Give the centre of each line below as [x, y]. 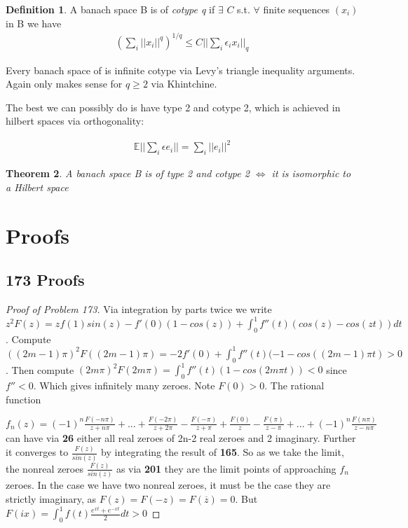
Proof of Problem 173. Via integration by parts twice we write [139, 308]
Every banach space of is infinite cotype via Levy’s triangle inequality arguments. [181, 70]
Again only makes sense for [64, 84]
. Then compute [40, 369]
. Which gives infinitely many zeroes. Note [124, 385]
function [23, 399]
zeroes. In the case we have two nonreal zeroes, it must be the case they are [168, 485]
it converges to [37, 452]
